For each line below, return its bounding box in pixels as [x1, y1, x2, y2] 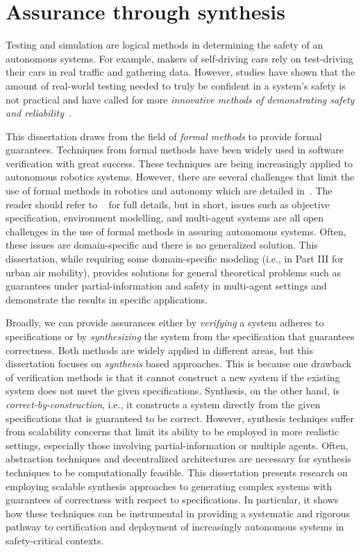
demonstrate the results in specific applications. [6, 292, 208, 306]
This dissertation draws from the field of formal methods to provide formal [6, 128, 322, 143]
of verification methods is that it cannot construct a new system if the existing [6, 369, 340, 384]
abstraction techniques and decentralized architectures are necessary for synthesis [6, 451, 351, 466]
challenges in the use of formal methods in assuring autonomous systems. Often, [6, 224, 346, 238]
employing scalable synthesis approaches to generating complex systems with [6, 478, 333, 493]
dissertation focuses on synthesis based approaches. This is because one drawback [6, 356, 352, 371]
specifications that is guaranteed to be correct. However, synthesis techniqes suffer [6, 410, 355, 425]
